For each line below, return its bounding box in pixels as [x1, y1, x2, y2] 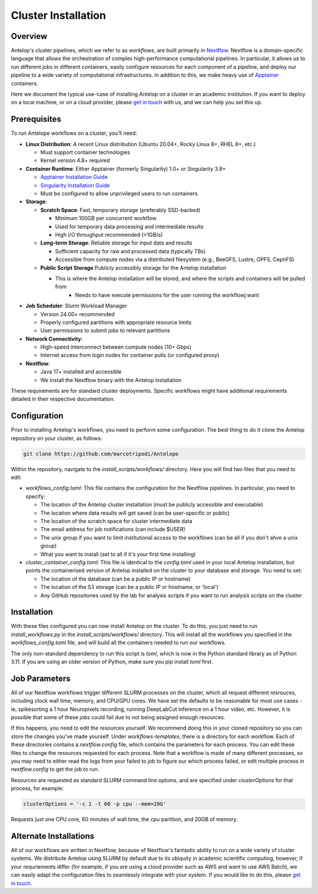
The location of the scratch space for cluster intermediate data [40, 518, 193, 525]
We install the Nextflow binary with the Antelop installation [40, 376, 182, 383]
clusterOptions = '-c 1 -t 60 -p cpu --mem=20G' [23, 801, 167, 807]
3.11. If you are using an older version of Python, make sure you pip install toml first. [11, 658, 213, 665]
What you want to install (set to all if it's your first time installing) [40, 551, 196, 558]
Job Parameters [11, 673, 71, 683]
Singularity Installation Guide [40, 181, 110, 188]
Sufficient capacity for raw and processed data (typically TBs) [55, 247, 206, 254]
